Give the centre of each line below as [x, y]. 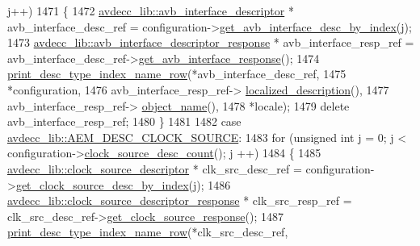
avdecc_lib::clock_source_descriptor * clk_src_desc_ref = [155, 168]
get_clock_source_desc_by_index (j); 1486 [123, 184]
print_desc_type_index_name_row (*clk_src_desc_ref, [148, 232]
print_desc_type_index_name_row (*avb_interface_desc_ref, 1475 [177, 74]
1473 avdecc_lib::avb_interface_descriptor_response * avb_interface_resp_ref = [211, 42]
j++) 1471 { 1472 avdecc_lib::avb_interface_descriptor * [151, 10]
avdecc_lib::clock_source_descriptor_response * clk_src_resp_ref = [180, 200]
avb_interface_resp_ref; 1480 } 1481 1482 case [124, 121]
